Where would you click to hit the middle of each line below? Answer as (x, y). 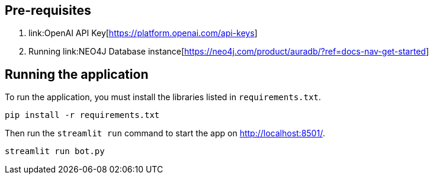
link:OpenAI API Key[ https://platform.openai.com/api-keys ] (143, 33)
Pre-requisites (48, 10)
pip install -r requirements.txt (82, 115)
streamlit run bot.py (55, 151)
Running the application (77, 74)
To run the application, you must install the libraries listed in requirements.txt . (163, 97)
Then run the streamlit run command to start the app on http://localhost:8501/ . (165, 133)
